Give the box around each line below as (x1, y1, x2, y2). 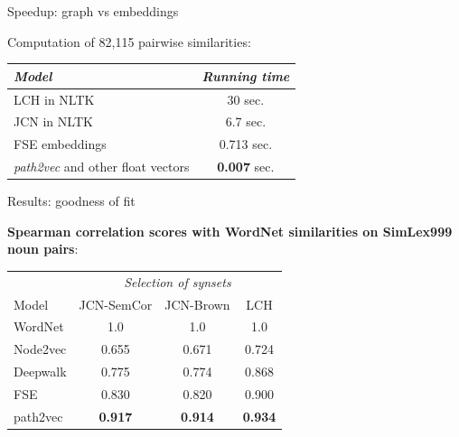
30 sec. (227, 89, 265, 108)
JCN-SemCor (79, 294, 153, 313)
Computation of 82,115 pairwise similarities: (7, 32, 251, 51)
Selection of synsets (124, 272, 231, 291)
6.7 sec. (225, 112, 267, 131)
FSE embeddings (14, 135, 107, 153)
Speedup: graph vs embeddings (7, 2, 179, 20)
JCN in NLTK (14, 112, 93, 131)
